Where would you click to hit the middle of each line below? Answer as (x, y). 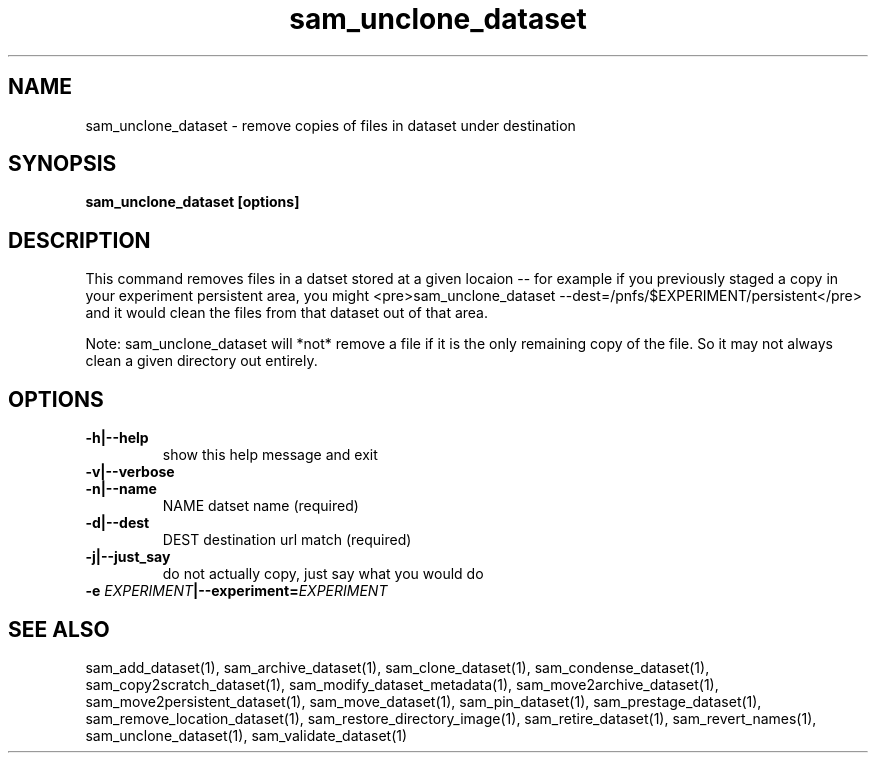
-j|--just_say (128, 557)
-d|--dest (117, 523)
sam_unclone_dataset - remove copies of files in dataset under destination (330, 125)
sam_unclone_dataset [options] (192, 202)
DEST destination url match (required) (287, 540)
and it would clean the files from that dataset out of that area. (286, 313)
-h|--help (117, 438)
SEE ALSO (59, 629)
